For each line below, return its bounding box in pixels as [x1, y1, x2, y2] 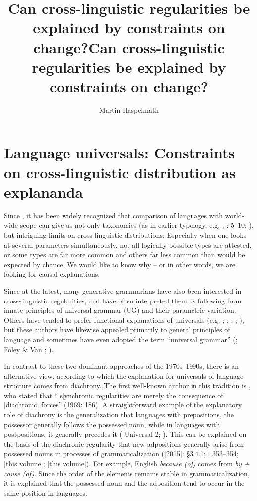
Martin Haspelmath [99, 104, 159, 115]
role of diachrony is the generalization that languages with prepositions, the [4, 409, 234, 420]
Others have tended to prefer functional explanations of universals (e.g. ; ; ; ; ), [4, 314, 244, 325]
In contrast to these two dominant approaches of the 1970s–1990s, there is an [4, 361, 239, 371]
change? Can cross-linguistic [33, 37, 225, 57]
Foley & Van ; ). [4, 344, 54, 354]
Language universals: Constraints [4, 142, 235, 163]
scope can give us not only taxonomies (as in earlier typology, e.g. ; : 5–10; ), [20, 220, 254, 230]
